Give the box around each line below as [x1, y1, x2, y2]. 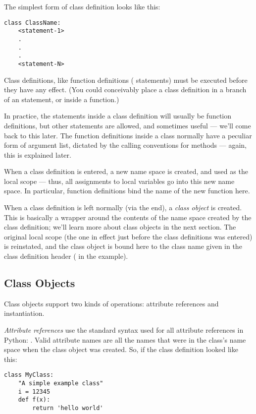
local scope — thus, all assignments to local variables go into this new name [4, 176, 235, 186]
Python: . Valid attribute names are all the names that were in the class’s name [4, 334, 246, 345]
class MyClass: [4, 371, 54, 379]
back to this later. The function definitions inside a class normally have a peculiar [4, 130, 252, 140]
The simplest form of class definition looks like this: [4, 1, 160, 11]
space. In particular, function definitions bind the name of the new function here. [4, 185, 250, 196]
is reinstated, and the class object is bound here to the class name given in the [4, 241, 242, 251]
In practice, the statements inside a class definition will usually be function [4, 111, 232, 121]
